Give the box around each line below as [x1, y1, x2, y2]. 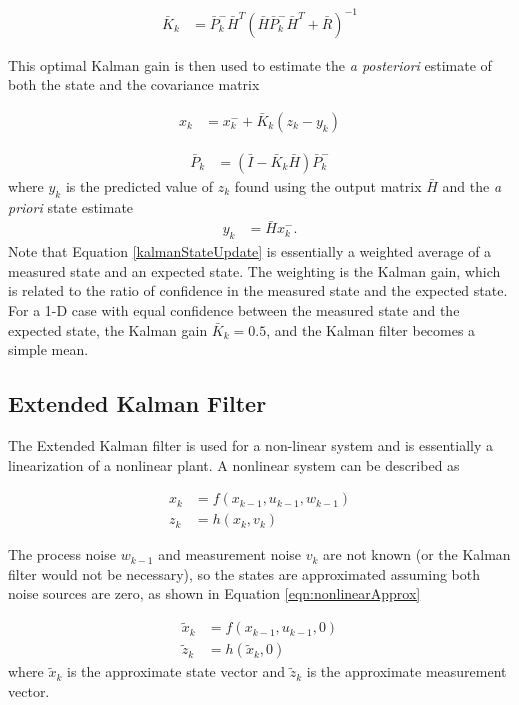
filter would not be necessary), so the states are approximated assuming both [8, 563, 481, 584]
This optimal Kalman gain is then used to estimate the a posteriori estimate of [8, 54, 492, 75]
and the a [442, 175, 502, 196]
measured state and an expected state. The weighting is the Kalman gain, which [8, 260, 501, 281]
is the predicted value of [65, 175, 214, 196]
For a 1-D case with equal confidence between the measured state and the [8, 300, 460, 320]
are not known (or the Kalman [323, 544, 511, 565]
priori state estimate [8, 196, 134, 217]
